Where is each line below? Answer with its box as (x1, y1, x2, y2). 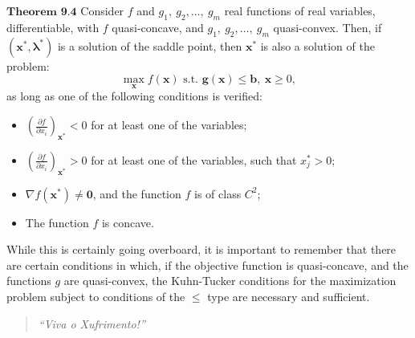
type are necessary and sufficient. (207, 287, 370, 304)
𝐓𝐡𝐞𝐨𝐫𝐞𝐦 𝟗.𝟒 (6, 6, 77, 18)
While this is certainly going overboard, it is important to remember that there (6, 241, 397, 258)
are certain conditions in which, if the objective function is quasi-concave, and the (6, 256, 409, 273)
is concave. (101, 214, 154, 230)
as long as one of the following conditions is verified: (6, 88, 262, 104)
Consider (80, 2, 124, 18)
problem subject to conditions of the (6, 287, 185, 304)
